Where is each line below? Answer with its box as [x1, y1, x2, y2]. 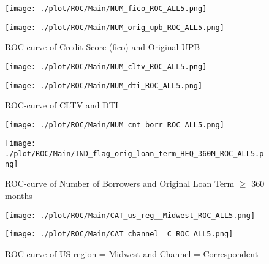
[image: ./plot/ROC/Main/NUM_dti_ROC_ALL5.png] [5, 81, 203, 90]
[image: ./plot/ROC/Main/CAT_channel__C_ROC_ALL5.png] [5, 230, 233, 239]
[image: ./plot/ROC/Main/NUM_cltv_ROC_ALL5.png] [5, 62, 207, 71]
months [5, 189, 32, 202]
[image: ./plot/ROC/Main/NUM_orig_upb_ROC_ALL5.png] [5, 23, 224, 32]
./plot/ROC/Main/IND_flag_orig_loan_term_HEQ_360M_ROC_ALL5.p [5, 149, 264, 159]
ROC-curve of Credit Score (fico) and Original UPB [5, 40, 200, 53]
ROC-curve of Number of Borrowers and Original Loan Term [5, 177, 235, 190]
